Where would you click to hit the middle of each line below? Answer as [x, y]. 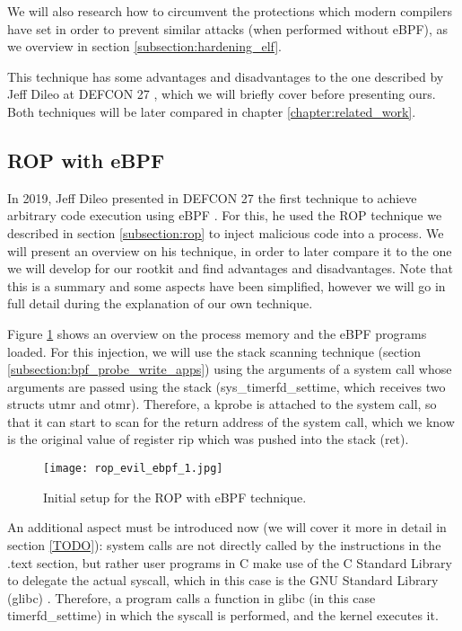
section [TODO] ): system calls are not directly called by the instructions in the [224, 544]
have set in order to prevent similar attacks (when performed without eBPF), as [228, 28]
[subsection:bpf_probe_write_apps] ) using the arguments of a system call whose [230, 369]
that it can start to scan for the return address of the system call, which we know [231, 421]
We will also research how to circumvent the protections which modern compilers [230, 11]
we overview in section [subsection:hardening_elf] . [145, 46]
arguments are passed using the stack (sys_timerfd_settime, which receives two [227, 386]
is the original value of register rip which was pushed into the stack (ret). [208, 439]
